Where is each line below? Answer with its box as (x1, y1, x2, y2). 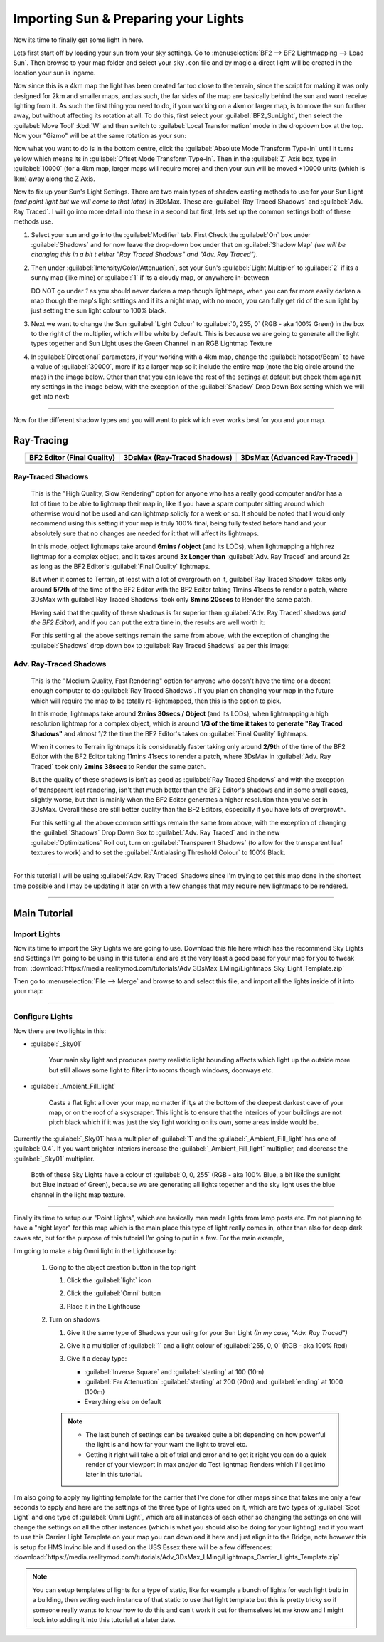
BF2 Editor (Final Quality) (28, 452, 116, 462)
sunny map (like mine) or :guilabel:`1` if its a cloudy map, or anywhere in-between (31, 273, 270, 282)
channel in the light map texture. (31, 1190, 126, 1199)
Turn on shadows (48, 1315, 100, 1324)
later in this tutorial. (85, 1470, 142, 1479)
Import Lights (13, 929, 60, 939)
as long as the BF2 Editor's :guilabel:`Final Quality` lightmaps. (31, 563, 210, 571)
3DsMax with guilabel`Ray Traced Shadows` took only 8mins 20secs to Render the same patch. (31, 595, 313, 604)
